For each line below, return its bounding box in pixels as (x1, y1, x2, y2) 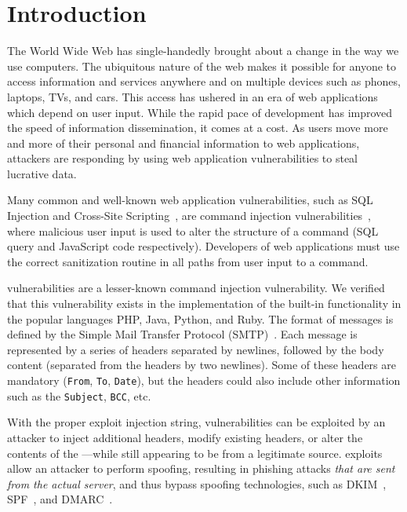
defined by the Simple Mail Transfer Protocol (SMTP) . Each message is (7, 326, 358, 342)
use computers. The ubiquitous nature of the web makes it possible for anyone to (7, 57, 397, 74)
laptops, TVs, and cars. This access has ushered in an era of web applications (7, 88, 378, 104)
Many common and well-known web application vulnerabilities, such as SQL (7, 192, 373, 208)
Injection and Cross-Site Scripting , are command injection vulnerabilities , (7, 207, 372, 224)
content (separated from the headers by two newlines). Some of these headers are (7, 357, 396, 373)
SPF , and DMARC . (7, 491, 113, 507)
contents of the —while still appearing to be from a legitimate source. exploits (7, 444, 383, 461)
